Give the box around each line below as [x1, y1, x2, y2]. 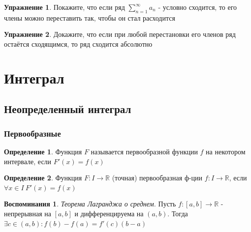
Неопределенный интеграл [4, 101, 131, 116]
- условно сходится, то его [158, 2, 237, 12]
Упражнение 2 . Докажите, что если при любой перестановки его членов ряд [4, 29, 236, 39]
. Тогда [167, 208, 188, 218]
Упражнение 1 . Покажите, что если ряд [4, 2, 125, 12]
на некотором [206, 146, 246, 156]
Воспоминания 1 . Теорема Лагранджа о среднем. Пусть [4, 199, 176, 209]
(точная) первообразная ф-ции [112, 173, 203, 183]
